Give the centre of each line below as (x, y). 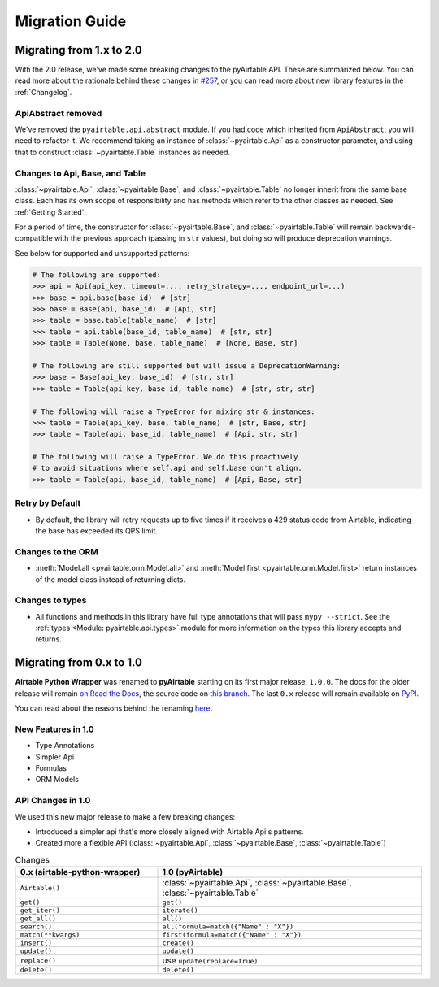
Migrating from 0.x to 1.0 (78, 663)
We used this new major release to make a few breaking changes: (125, 816)
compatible (34, 238)
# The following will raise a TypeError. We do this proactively (165, 457)
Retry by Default (48, 503)
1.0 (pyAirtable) (193, 872)
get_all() (38, 919)
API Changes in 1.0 (53, 801)
